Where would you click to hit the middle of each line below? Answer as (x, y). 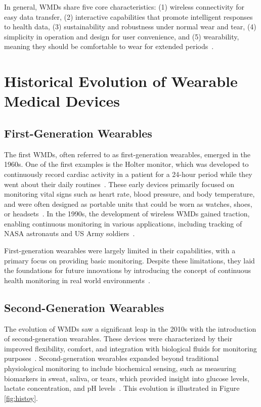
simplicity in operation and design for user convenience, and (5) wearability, (122, 36)
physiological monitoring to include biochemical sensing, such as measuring (120, 368)
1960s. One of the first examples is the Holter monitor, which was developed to (126, 164)
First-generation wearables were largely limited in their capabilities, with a (120, 251)
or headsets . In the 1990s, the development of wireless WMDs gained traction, (127, 214)
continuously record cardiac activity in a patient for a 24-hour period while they (128, 174)
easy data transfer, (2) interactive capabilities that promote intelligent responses (128, 16)
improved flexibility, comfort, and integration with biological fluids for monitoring (130, 348)
